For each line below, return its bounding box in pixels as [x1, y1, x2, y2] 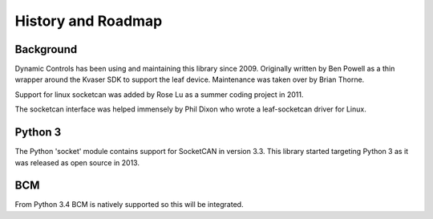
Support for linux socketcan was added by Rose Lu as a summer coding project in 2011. [14, 89, 304, 99]
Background [14, 43, 78, 56]
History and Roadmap [14, 12, 163, 30]
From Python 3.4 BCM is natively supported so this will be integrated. [14, 200, 244, 209]
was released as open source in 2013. [14, 157, 140, 168]
